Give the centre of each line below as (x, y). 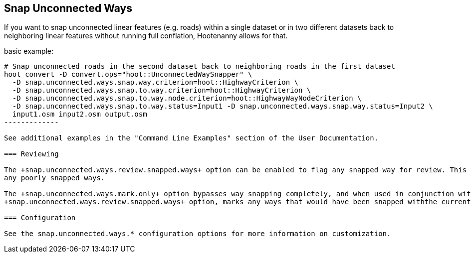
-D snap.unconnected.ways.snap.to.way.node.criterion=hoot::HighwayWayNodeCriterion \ (187, 98)
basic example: (29, 51)
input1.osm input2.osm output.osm (80, 114)
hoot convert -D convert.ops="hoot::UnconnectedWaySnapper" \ (128, 74)
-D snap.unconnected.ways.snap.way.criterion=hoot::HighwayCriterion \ (155, 82)
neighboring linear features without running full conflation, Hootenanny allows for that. (146, 36)
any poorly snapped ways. (55, 178)
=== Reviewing (31, 154)
